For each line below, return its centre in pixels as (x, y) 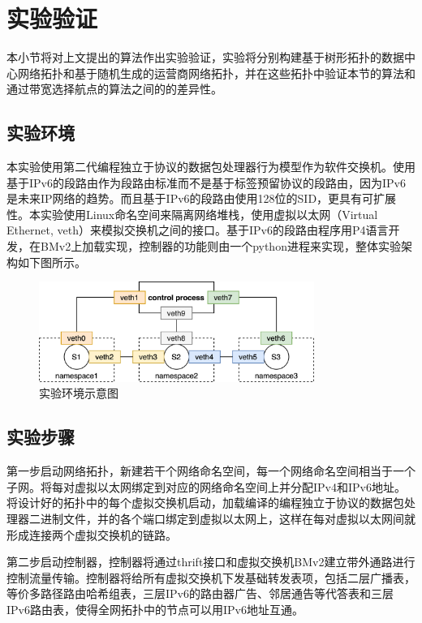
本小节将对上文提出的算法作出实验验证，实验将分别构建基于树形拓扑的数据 (205, 57)
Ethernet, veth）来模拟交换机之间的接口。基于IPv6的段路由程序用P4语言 (198, 230)
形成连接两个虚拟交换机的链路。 (92, 534)
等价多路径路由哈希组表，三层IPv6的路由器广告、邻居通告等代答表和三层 (200, 593)
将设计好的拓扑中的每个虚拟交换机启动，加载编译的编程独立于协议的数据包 (205, 503)
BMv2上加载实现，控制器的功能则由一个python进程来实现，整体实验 (220, 246)
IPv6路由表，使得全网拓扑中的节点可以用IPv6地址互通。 (155, 609)
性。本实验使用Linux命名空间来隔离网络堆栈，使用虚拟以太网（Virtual (192, 214)
